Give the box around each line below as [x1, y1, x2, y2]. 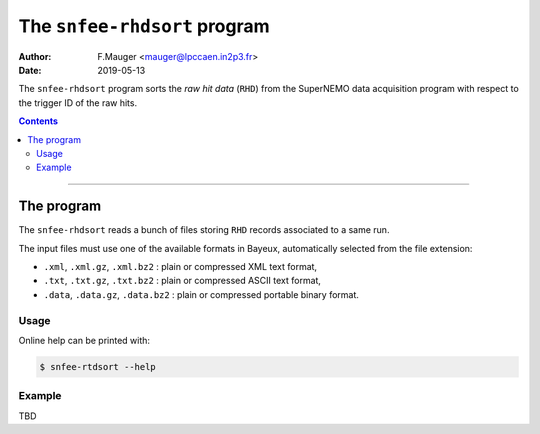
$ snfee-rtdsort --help [39, 361, 157, 372]
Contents [18, 115, 59, 127]
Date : [18, 64, 42, 76]
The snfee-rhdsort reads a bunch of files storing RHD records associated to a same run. [18, 224, 390, 236]
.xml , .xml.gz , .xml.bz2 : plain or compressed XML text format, [43, 260, 318, 272]
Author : [18, 50, 52, 62]
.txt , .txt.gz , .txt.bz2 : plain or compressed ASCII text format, [43, 275, 322, 287]
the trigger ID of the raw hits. [18, 96, 138, 109]
